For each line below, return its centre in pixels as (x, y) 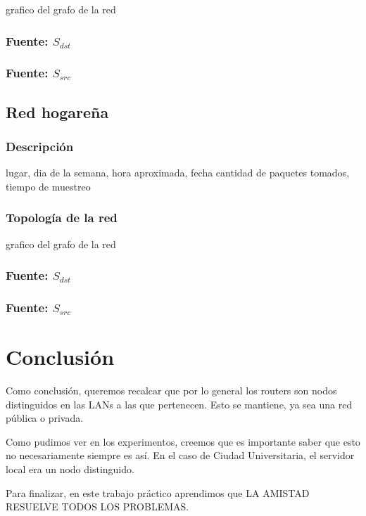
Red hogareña (57, 111)
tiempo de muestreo (48, 186)
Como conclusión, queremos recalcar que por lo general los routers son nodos (171, 391)
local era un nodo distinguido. (70, 469)
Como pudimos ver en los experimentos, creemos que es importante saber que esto (183, 441)
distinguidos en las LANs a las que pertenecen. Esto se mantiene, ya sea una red (179, 404)
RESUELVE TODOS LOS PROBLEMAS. (97, 507)
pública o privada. (45, 418)
